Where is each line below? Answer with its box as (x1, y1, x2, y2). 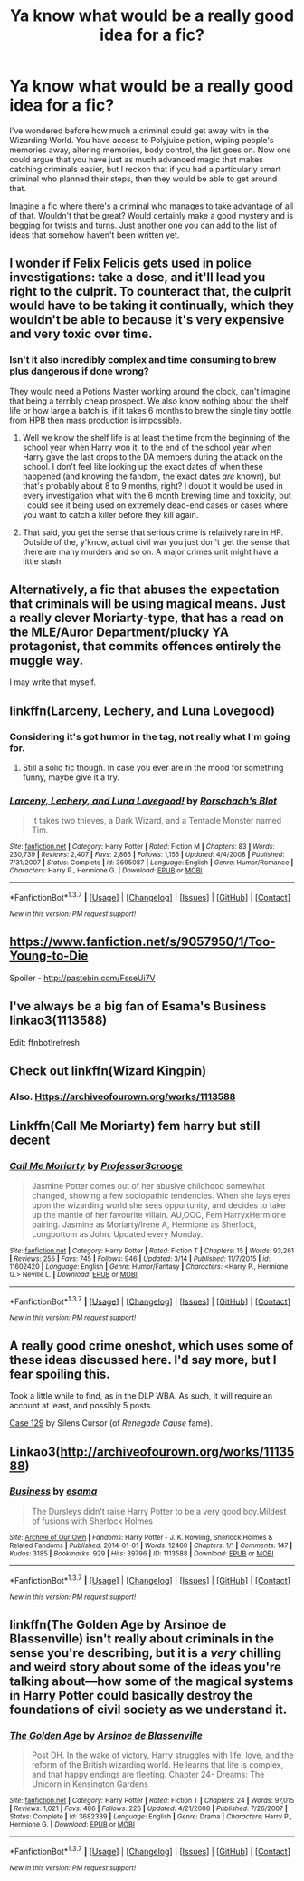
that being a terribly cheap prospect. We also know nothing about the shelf (9, 395, 289, 406)
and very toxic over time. (9, 326, 153, 342)
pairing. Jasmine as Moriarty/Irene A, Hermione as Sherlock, (31, 1219, 258, 1230)
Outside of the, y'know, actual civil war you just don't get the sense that (22, 536, 290, 547)
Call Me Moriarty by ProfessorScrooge (9, 1160, 184, 1173)
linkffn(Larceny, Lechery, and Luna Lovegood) (9, 703, 276, 718)
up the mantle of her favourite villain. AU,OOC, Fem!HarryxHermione (31, 1209, 287, 1220)
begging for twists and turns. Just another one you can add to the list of (9, 219, 278, 230)
